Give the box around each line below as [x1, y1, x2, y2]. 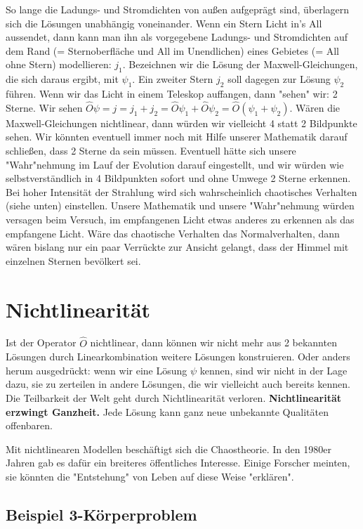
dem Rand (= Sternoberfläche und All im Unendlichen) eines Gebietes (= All [6, 43, 339, 58]
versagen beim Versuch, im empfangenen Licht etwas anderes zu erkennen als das [6, 211, 355, 226]
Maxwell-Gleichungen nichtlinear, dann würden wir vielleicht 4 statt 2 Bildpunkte [6, 115, 357, 130]
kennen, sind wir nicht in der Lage [199, 363, 348, 377]
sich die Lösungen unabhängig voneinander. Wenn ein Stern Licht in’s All [6, 15, 322, 30]
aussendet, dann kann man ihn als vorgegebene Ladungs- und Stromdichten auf [6, 30, 348, 44]
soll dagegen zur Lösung [227, 72, 331, 86]
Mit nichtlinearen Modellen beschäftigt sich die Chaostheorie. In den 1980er [6, 441, 331, 456]
